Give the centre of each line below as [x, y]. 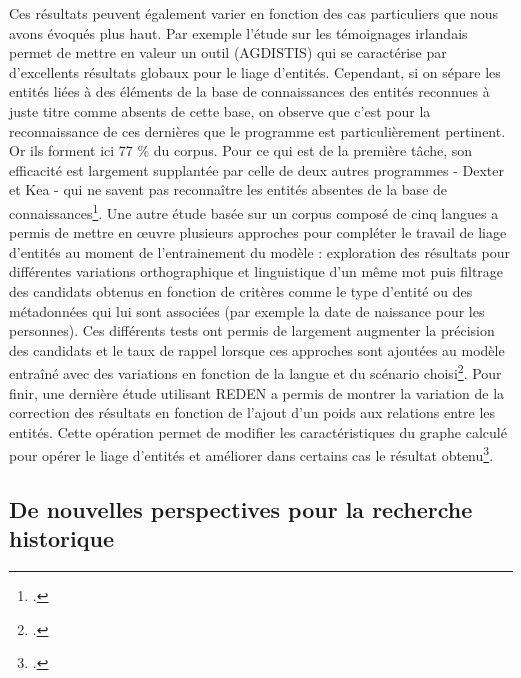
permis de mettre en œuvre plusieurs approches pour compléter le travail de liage [258, 232]
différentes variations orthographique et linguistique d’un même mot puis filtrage [256, 271]
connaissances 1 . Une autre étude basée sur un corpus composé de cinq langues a [254, 211]
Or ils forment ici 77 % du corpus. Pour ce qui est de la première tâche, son [241, 150]
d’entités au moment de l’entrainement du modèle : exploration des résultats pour [259, 251]
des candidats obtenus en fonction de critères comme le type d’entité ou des [241, 290]
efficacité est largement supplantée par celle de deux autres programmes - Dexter [256, 169]
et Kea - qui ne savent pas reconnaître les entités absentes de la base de [228, 189]
